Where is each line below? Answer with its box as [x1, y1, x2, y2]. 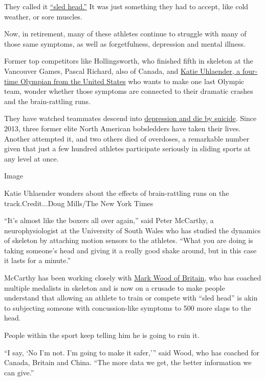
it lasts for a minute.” [4, 255, 71, 266]
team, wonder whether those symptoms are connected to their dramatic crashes [4, 86, 253, 96]
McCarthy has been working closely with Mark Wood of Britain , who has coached [4, 272, 261, 283]
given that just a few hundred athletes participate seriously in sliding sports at [4, 143, 251, 154]
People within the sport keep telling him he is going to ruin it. [4, 330, 200, 340]
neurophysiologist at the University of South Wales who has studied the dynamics [4, 225, 261, 235]
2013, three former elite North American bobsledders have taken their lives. [4, 123, 241, 133]
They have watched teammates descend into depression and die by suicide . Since [4, 113, 257, 124]
